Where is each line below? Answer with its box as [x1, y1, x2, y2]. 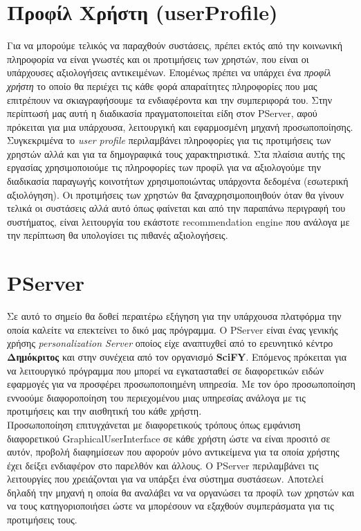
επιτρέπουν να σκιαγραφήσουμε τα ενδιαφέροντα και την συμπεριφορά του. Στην [7, 92, 332, 107]
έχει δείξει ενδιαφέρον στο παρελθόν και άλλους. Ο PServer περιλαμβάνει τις [7, 458, 319, 472]
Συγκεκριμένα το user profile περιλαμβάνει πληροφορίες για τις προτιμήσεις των [7, 133, 331, 147]
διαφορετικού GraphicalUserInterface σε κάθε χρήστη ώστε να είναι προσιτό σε [7, 431, 331, 445]
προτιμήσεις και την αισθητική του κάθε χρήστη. [7, 404, 202, 418]
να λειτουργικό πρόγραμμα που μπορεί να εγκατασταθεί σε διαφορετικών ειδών [7, 363, 324, 377]
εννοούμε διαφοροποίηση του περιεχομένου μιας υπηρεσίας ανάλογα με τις [7, 390, 306, 404]
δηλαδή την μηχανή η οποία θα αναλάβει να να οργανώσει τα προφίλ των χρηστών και [7, 485, 355, 499]
